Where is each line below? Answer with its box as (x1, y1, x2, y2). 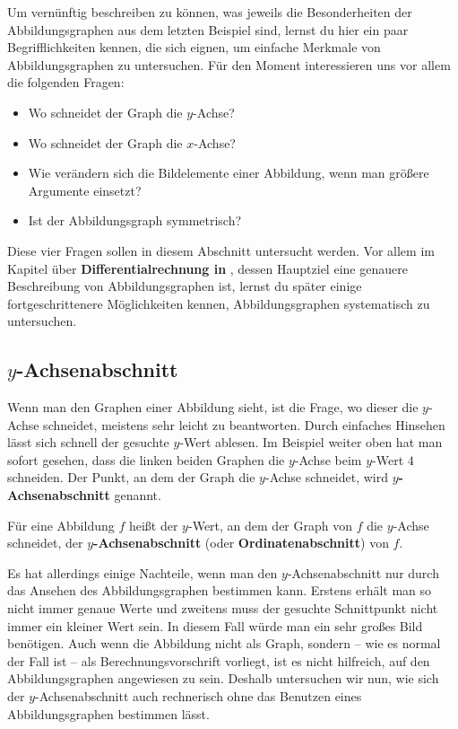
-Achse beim (294, 450, 362, 469)
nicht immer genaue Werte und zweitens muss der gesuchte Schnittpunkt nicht (7, 599, 438, 618)
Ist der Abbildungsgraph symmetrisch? (28, 211, 242, 230)
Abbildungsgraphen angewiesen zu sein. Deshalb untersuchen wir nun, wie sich (7, 669, 439, 688)
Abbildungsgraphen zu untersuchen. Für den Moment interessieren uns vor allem (7, 55, 451, 74)
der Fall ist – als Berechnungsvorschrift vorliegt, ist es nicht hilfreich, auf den (7, 651, 430, 670)
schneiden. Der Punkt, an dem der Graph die (7, 468, 255, 487)
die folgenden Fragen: (7, 73, 125, 92)
